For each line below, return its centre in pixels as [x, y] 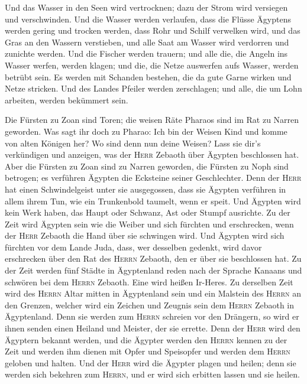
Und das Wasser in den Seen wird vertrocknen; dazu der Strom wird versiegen [146, 7]
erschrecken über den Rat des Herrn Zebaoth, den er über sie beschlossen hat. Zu [153, 258]
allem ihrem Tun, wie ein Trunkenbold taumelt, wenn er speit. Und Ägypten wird [153, 201]
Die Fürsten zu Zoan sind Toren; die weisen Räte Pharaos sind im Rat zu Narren [152, 120]
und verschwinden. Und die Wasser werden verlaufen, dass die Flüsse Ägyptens [148, 19]
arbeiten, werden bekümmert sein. [67, 100]
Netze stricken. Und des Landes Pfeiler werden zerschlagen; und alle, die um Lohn [153, 88]
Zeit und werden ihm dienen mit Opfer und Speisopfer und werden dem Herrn [148, 351]
